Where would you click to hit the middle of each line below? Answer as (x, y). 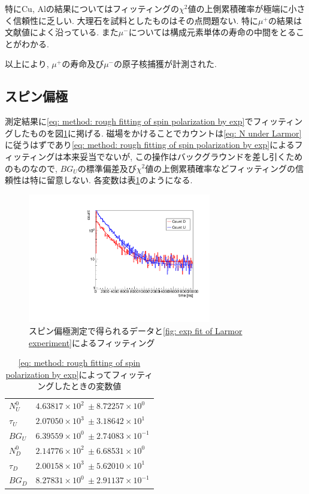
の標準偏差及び (107, 168)
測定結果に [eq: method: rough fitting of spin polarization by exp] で (129, 121)
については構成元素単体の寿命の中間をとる (212, 32)
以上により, (27, 64)
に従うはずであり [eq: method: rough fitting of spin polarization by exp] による (150, 145)
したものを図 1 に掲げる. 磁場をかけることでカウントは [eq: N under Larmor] (157, 133)
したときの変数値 (88, 386)
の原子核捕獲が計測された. (165, 64)
